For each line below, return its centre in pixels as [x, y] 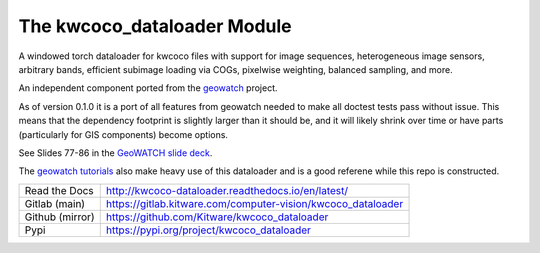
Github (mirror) [59, 217]
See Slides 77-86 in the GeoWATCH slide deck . [115, 152]
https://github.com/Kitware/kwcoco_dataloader [217, 217]
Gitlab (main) [54, 203]
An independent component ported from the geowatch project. [148, 88]
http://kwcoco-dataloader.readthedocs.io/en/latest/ [227, 190]
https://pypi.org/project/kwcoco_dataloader [208, 230]
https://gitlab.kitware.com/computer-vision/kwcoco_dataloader [254, 203]
